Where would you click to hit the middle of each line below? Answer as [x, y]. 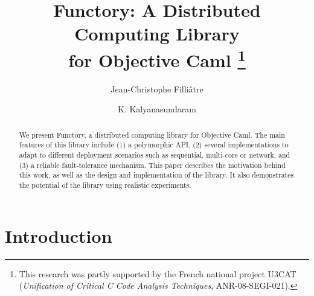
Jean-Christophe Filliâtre [157, 88]
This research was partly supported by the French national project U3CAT [158, 273]
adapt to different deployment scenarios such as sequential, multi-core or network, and [155, 155]
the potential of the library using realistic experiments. [105, 185]
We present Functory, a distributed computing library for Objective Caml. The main [152, 134]
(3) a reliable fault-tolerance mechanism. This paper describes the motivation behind [152, 165]
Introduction [59, 235]
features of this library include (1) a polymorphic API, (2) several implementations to [154, 145]
